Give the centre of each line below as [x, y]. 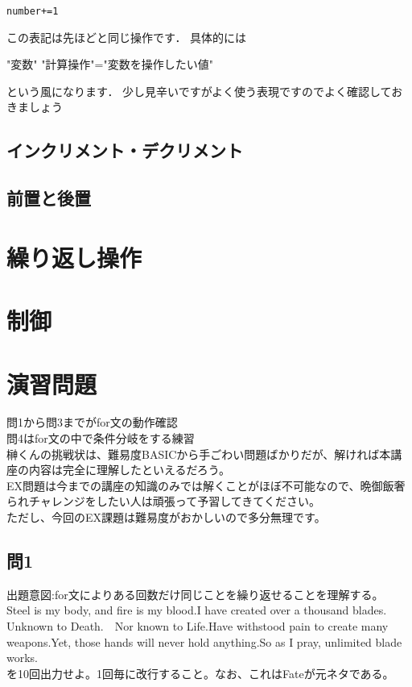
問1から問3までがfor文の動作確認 [92, 422]
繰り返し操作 [74, 257]
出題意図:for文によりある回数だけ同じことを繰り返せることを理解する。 [195, 594]
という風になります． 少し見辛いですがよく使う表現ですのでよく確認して [199, 91]
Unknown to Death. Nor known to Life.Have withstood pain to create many [198, 626]
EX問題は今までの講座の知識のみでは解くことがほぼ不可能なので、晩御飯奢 [206, 485]
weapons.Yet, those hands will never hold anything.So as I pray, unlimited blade [204, 641]
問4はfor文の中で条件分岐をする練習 [101, 438]
